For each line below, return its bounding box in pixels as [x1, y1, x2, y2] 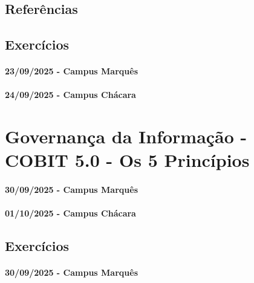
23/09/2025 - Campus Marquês [5, 65, 138, 77]
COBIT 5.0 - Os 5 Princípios [5, 148, 250, 172]
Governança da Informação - [5, 124, 247, 149]
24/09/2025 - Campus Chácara [5, 88, 136, 101]
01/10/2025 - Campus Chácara [5, 207, 136, 220]
